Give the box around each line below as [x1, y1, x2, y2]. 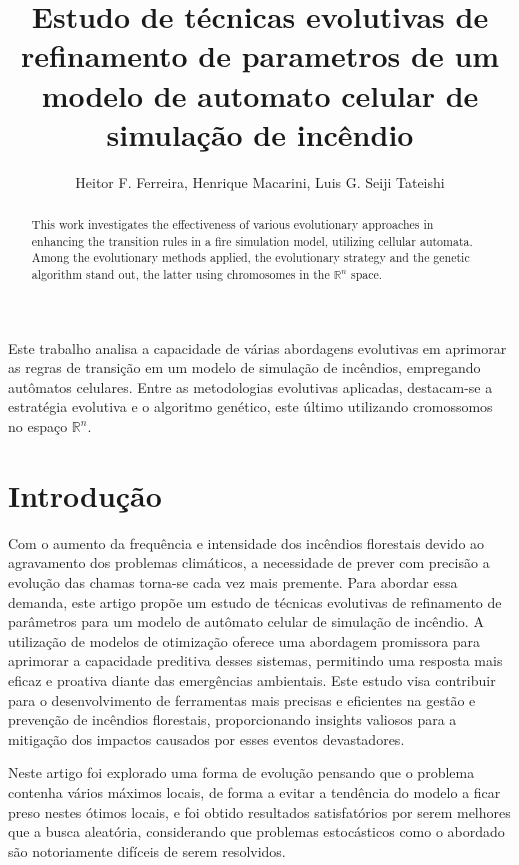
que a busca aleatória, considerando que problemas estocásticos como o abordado [8, 821, 505, 842]
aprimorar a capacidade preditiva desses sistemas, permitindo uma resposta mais [8, 650, 503, 671]
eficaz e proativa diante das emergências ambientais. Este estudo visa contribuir [8, 669, 496, 690]
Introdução [8, 474, 162, 515]
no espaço [8, 416, 68, 437]
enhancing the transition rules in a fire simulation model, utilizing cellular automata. [31, 232, 473, 249]
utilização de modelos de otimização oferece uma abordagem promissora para [8, 630, 481, 651]
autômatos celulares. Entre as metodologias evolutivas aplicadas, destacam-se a [8, 376, 493, 397]
